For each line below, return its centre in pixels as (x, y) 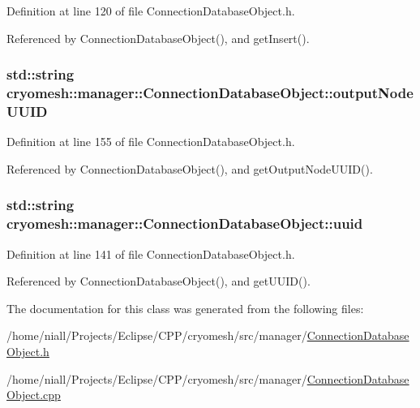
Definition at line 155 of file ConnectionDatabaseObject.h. (151, 142)
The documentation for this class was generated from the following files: (185, 308)
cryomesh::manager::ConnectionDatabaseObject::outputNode (210, 93)
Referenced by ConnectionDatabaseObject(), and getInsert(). (158, 38)
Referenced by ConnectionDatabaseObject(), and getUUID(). (159, 281)
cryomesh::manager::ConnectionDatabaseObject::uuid (185, 223)
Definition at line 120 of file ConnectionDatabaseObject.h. (151, 11)
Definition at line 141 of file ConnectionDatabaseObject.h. (151, 253)
